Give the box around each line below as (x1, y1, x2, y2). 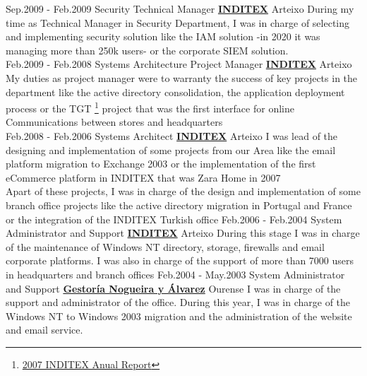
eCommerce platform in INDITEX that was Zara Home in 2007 (6, 170, 281, 184)
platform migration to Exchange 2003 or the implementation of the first (6, 156, 316, 171)
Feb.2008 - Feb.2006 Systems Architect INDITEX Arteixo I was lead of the (6, 129, 338, 143)
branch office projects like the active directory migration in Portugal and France (6, 197, 352, 212)
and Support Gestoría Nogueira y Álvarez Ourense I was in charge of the (6, 281, 341, 295)
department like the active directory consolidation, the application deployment (6, 84, 345, 99)
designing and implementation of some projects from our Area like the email (6, 142, 336, 157)
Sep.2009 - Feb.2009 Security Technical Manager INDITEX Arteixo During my (6, 1, 354, 16)
